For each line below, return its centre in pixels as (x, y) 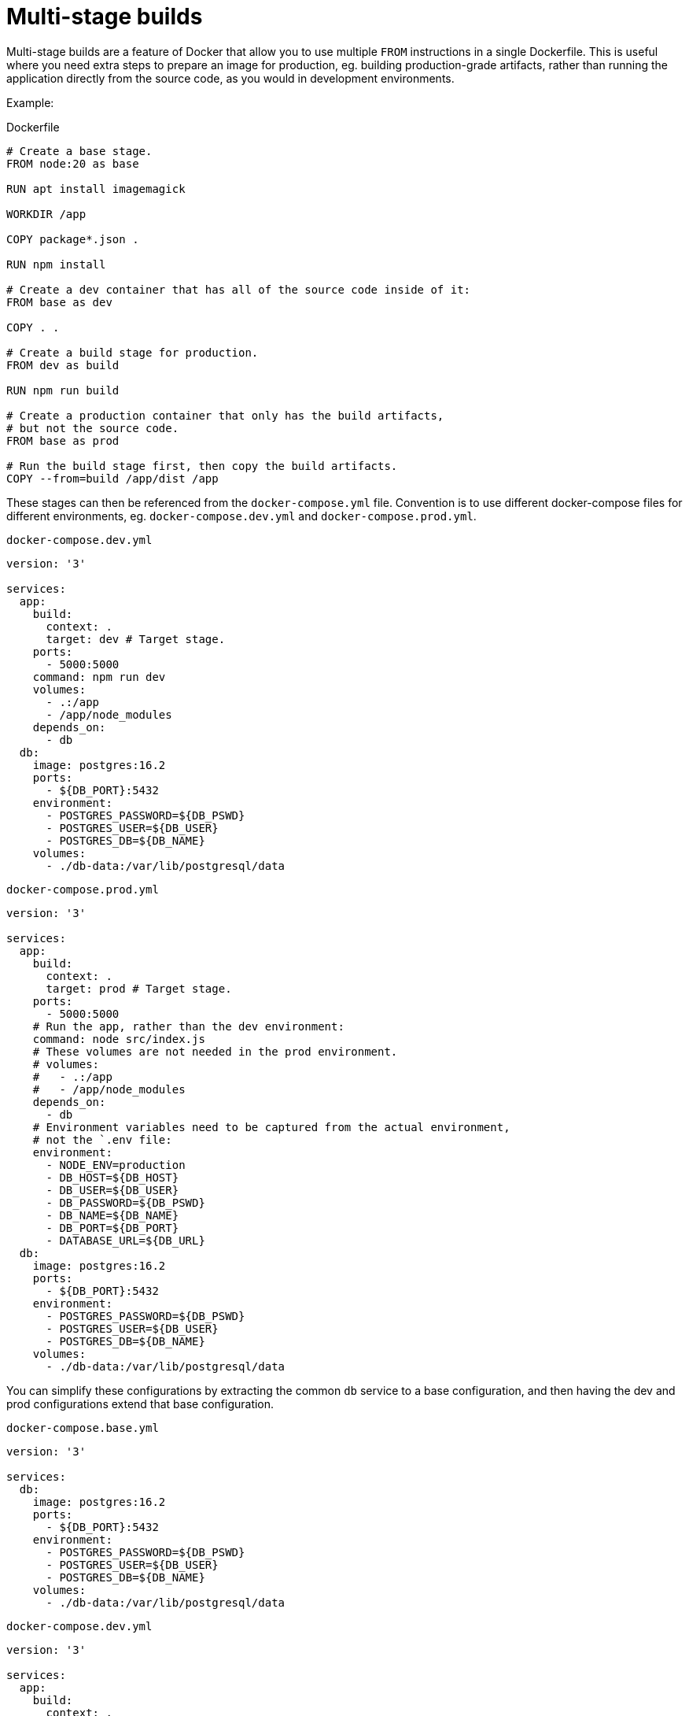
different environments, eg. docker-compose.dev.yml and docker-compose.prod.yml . (241, 516)
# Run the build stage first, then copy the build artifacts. (202, 466)
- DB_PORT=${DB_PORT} (112, 1228)
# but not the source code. (93, 428)
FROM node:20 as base (73, 163)
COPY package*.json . (73, 239)
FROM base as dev (59, 302)
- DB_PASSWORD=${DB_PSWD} (125, 1202)
